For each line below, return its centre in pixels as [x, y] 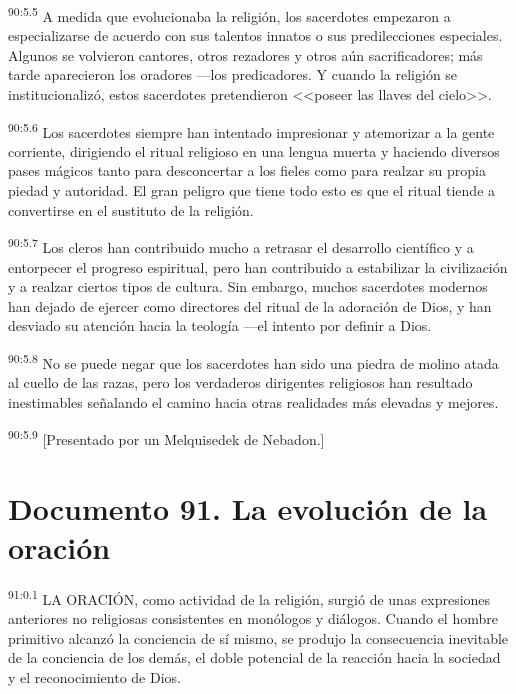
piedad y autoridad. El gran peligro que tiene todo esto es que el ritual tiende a [252, 190]
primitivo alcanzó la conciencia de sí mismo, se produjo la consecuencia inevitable [258, 637]
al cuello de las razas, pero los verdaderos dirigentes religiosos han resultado [240, 382]
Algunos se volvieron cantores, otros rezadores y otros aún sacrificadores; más [245, 54]
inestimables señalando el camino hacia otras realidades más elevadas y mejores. [253, 401]
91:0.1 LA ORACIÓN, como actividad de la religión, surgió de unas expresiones [249, 597]
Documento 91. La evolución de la [248, 507]
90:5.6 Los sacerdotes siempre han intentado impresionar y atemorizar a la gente [251, 130]
